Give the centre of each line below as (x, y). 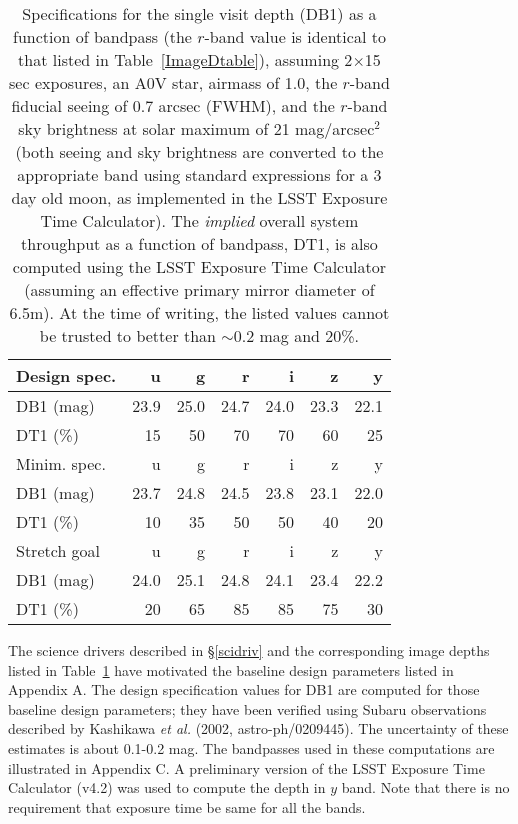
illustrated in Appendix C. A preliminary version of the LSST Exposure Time (246, 767)
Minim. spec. (61, 463)
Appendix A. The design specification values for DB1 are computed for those (244, 689)
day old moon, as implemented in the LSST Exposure (199, 197)
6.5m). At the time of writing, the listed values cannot (199, 312)
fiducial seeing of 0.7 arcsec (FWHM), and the (173, 105)
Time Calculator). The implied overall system (199, 220)
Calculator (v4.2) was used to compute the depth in (167, 787)
